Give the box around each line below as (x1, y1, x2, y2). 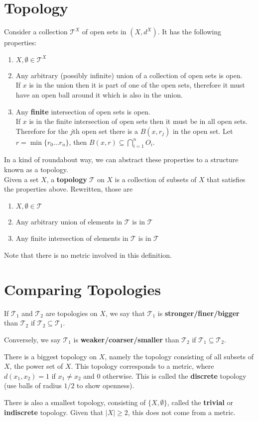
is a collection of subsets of (115, 174, 197, 184)
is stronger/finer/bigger (157, 308, 240, 318)
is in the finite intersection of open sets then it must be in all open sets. (29, 116, 248, 126)
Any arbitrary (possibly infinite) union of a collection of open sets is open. (15, 70, 243, 80)
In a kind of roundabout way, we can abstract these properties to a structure (4, 154, 239, 165)
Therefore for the (15, 125, 68, 136)
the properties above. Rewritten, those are (4, 184, 133, 194)
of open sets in (82, 26, 127, 37)
